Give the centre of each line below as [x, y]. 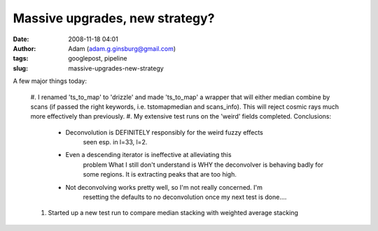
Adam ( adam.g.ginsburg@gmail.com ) [122, 48]
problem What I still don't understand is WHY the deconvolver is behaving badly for [203, 165]
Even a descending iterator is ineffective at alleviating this [148, 155]
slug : [20, 68]
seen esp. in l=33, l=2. [115, 142]
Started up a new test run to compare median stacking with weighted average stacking [173, 213]
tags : [21, 59]
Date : [21, 39]
